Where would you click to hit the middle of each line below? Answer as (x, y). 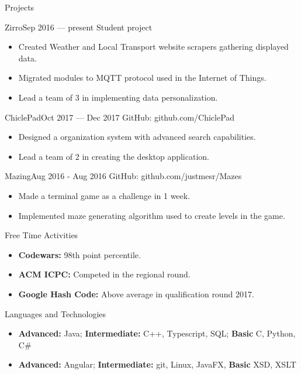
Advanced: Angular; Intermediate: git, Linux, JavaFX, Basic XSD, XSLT (157, 364)
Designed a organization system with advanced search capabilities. (137, 137)
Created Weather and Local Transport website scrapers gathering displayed (153, 47)
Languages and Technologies (56, 313)
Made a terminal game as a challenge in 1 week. (104, 195)
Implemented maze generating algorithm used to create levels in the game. (152, 215)
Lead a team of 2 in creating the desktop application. (114, 156)
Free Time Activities (41, 235)
